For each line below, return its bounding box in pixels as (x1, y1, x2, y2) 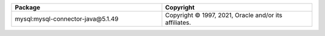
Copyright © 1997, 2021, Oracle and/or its (165, 11, 283, 19)
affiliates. (165, 18, 191, 27)
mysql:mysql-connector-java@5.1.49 (14, 15, 119, 23)
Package (14, 4, 40, 11)
